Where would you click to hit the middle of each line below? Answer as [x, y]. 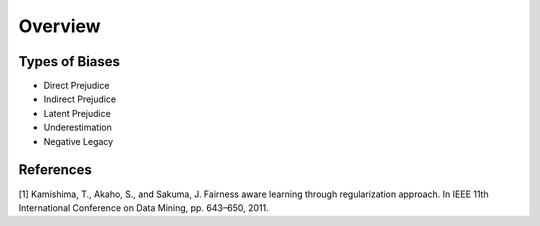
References [55, 170]
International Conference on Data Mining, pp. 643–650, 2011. [143, 207]
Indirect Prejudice [80, 99]
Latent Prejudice [77, 113]
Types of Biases [69, 61]
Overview [59, 26]
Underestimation [77, 127]
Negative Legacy [78, 141]
